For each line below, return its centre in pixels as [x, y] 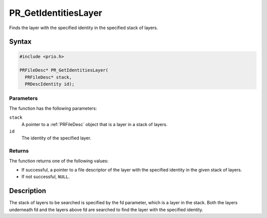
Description [28, 191]
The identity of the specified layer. [56, 138]
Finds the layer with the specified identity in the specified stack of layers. [84, 28]
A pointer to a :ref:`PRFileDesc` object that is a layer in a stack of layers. [94, 124]
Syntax [20, 42]
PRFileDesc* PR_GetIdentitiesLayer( [64, 70]
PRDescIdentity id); [50, 84]
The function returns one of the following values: [59, 161]
